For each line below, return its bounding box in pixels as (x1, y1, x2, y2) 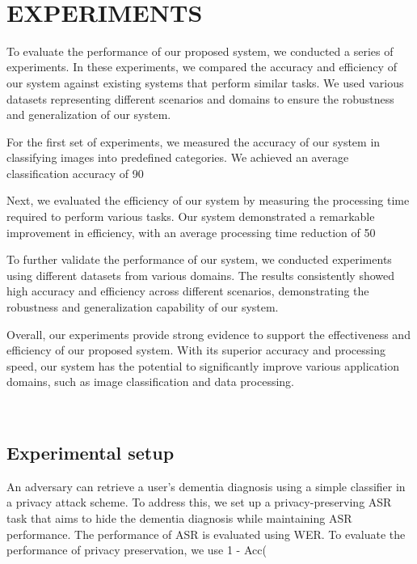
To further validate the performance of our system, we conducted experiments (6, 251, 392, 268)
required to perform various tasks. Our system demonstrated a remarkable (6, 208, 375, 225)
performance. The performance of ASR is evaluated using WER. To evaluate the (6, 525, 406, 542)
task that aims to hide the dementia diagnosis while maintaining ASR (6, 509, 352, 526)
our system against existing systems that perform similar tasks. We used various (6, 74, 404, 91)
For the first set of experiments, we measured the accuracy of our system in (6, 133, 381, 150)
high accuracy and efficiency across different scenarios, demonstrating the (6, 282, 369, 299)
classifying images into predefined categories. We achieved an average (6, 149, 349, 166)
